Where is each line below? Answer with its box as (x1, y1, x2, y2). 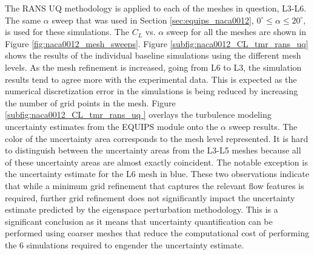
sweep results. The (229, 120, 298, 132)
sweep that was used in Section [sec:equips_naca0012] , (52, 13, 254, 26)
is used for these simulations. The (5, 25, 129, 38)
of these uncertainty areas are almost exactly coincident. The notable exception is (5, 155, 308, 168)
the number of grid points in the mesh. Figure (5, 96, 176, 109)
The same (5, 13, 41, 26)
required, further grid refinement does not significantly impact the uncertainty (5, 191, 295, 204)
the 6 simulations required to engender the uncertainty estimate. (5, 238, 244, 251)
